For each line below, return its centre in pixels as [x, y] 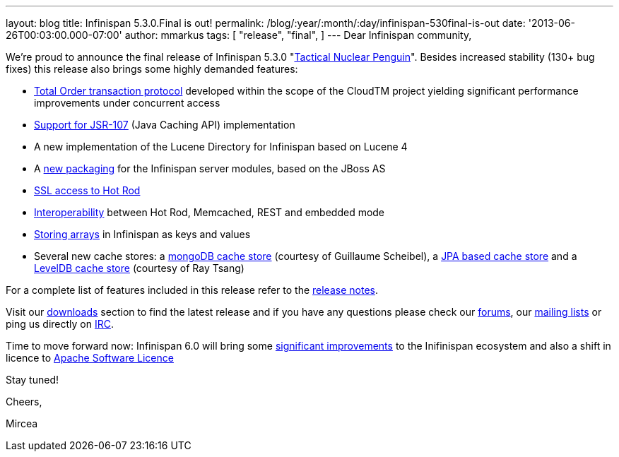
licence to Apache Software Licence [90, 358]
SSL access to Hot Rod [87, 190]
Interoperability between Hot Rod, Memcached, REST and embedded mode [210, 212]
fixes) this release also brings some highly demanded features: [152, 69]
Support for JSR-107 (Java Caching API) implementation [165, 125]
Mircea [22, 423]
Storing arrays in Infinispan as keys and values [142, 234]
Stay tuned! [32, 380]
